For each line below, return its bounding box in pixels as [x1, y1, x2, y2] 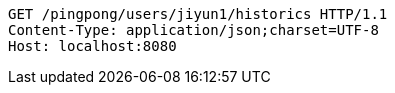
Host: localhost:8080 [8, 38, 177, 54]
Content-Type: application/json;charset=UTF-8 [8, 22, 379, 38]
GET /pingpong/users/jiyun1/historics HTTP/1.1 [8, 6, 388, 22]
